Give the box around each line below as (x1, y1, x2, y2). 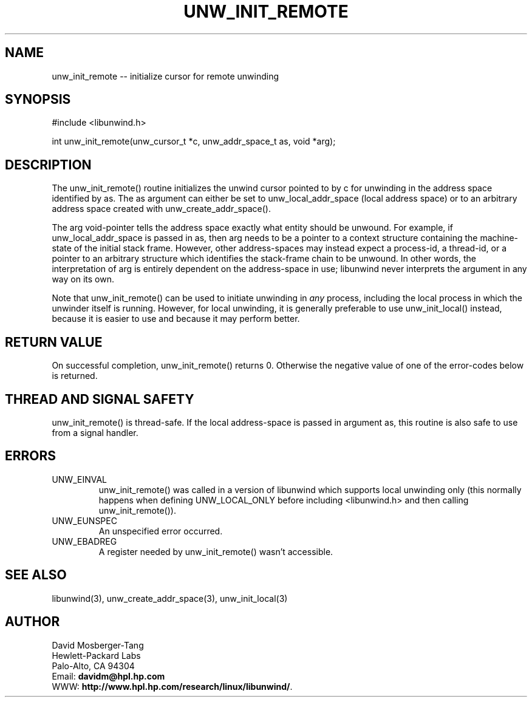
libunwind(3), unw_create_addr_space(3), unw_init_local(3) (52, 593, 288, 604)
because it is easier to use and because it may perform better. (52, 313, 300, 324)
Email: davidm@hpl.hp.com (52, 670, 165, 681)
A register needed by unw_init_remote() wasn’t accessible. (98, 546, 333, 557)
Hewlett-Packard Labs (52, 650, 141, 661)
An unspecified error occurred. (98, 525, 223, 536)
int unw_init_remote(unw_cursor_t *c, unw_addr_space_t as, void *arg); (52, 136, 336, 147)
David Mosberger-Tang (52, 639, 144, 650)
